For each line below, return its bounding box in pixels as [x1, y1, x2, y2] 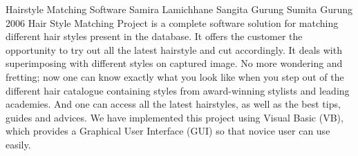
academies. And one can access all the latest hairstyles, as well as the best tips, [6, 97, 341, 111]
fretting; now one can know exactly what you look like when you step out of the [6, 69, 344, 84]
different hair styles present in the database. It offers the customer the [6, 29, 303, 43]
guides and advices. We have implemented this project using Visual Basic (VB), [6, 110, 343, 124]
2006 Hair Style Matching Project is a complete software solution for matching [6, 15, 339, 30]
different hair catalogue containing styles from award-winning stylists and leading [6, 83, 350, 97]
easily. [6, 137, 31, 151]
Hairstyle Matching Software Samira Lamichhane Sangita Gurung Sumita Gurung [6, 2, 353, 16]
